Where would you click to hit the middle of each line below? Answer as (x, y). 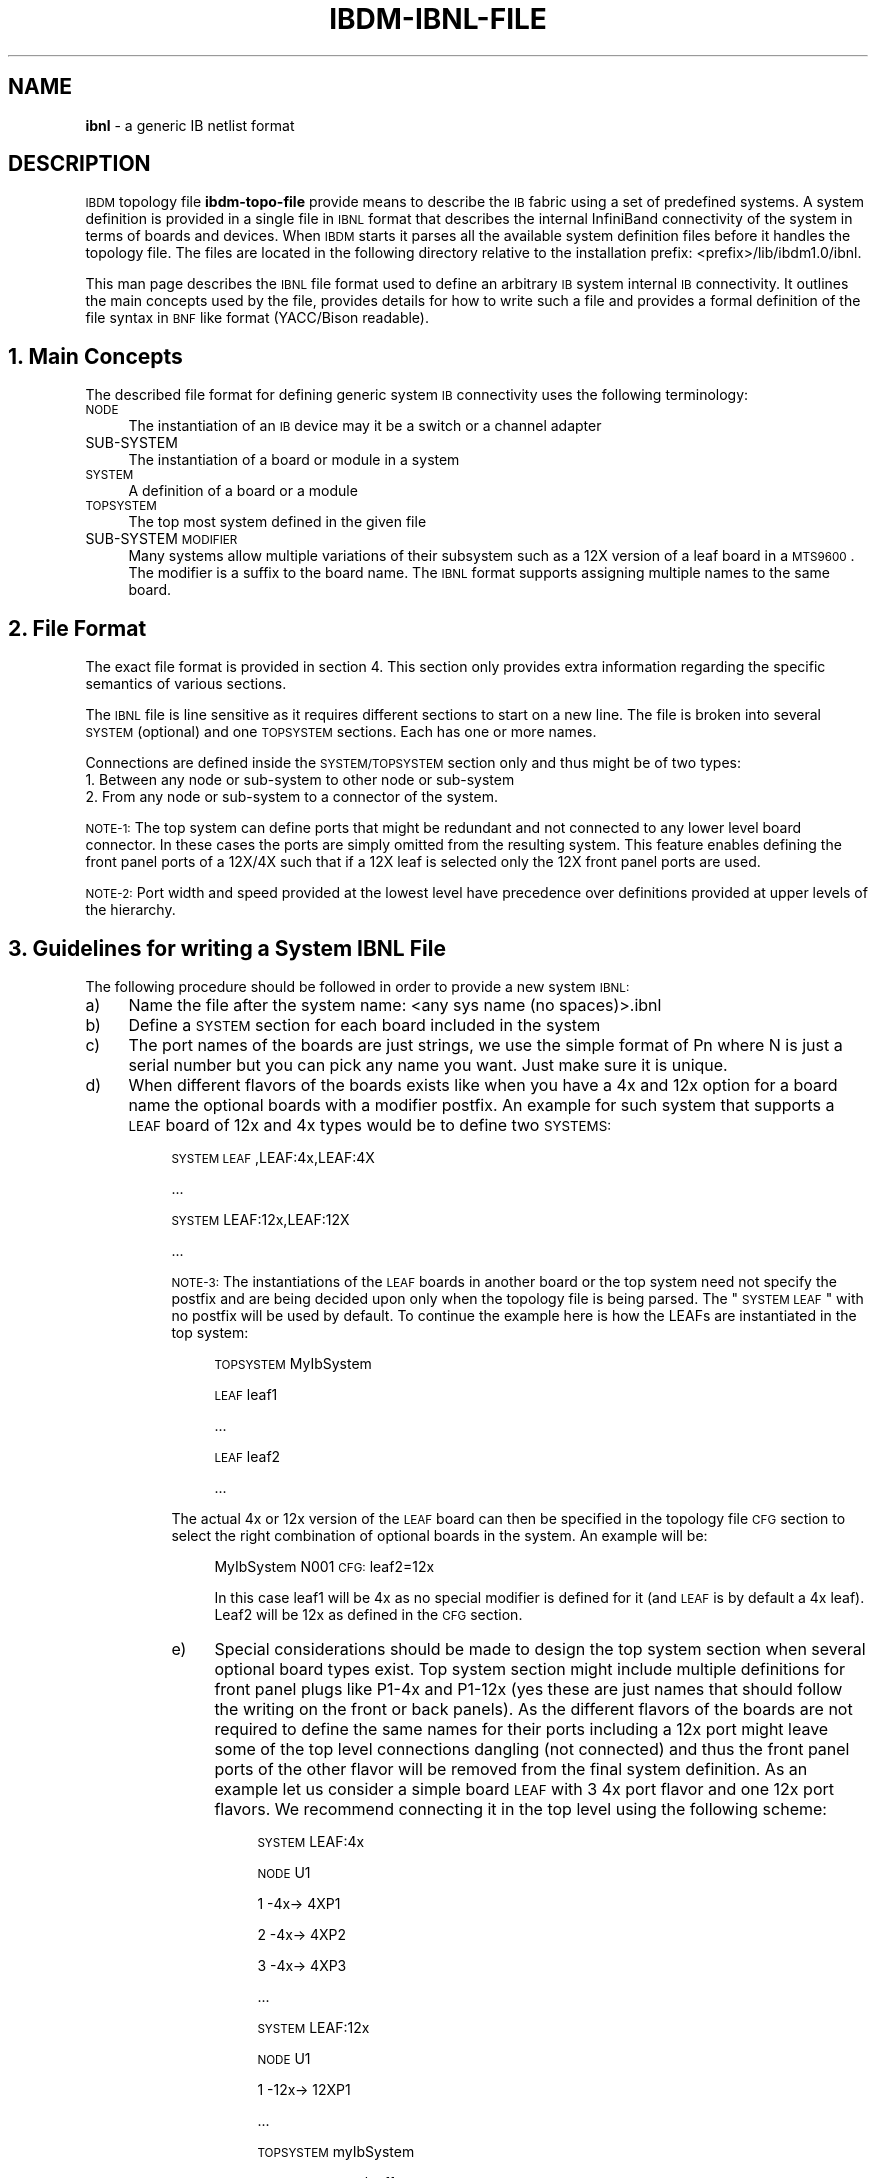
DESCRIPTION (79, 164)
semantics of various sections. (186, 684)
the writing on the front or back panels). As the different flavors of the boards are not (533, 1708)
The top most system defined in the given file (277, 522)
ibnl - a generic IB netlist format (190, 125)
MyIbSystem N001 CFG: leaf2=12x (324, 1566)
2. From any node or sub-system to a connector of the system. (291, 797)
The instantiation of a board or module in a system (294, 460)
